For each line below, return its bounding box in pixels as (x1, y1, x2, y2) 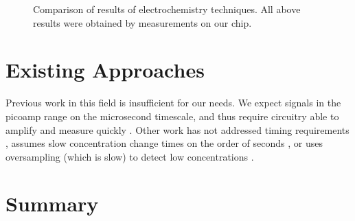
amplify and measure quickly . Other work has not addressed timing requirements (5, 122, 350, 137)
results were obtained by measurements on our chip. (33, 15, 252, 30)
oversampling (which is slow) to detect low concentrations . (5, 149, 254, 163)
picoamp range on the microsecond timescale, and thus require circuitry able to (5, 108, 339, 123)
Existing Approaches (5, 56, 205, 84)
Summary (5, 189, 99, 218)
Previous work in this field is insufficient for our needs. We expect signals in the (5, 95, 341, 110)
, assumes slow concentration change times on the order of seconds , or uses (5, 136, 323, 150)
